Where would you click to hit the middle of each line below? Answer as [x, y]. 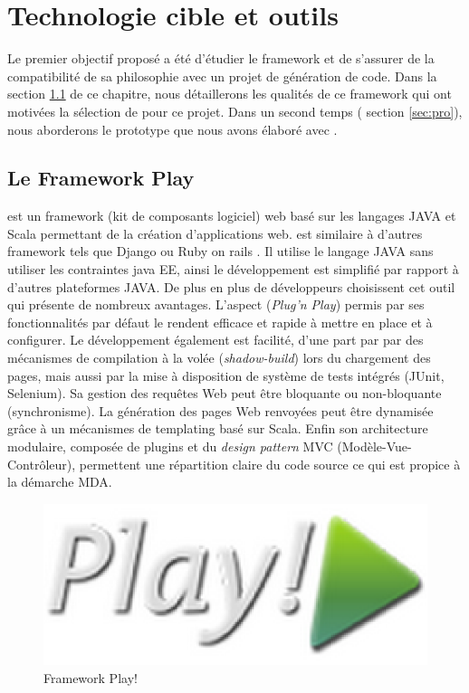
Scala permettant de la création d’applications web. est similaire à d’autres [215, 233]
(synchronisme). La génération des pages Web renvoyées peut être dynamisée [220, 410]
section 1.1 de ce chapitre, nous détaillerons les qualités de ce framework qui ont [230, 94]
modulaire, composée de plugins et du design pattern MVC [170, 446]
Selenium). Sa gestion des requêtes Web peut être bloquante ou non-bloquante [225, 393]
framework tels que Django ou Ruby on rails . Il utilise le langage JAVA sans [220, 251]
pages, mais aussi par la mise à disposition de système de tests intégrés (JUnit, [226, 375]
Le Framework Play [101, 178]
